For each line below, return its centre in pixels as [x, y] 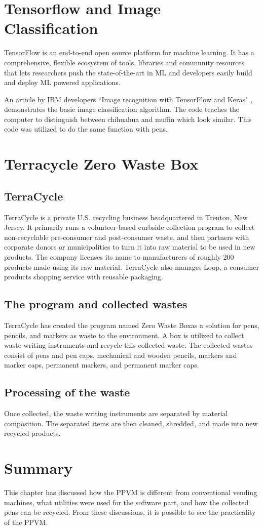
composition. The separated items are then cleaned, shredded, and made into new [131, 423]
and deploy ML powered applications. [62, 82]
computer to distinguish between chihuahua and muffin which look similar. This [128, 119]
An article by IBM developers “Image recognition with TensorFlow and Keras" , [128, 99]
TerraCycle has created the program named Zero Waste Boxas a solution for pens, [132, 325]
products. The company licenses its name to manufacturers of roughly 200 [119, 257]
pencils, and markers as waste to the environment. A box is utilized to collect [124, 335]
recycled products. [32, 433]
